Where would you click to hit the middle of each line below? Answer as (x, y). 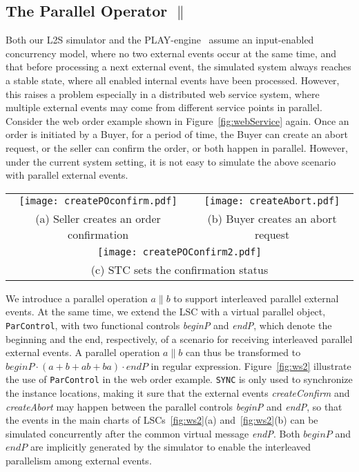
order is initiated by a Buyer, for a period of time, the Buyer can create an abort (177, 134)
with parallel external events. (67, 175)
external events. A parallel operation (83, 352)
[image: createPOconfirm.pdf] (98, 200)
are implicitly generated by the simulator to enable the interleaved (171, 447)
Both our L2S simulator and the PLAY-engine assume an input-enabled (160, 40)
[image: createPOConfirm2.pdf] (179, 252)
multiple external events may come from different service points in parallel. (164, 107)
